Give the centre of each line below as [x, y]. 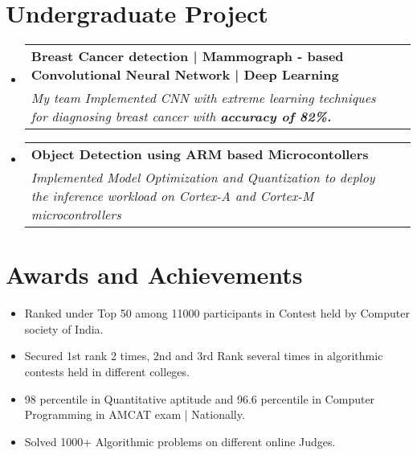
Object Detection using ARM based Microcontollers [200, 154]
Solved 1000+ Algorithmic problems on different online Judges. [180, 441]
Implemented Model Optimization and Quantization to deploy [203, 178]
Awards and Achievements [154, 275]
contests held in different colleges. [107, 372]
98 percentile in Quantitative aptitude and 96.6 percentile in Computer [200, 398]
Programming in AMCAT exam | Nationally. [135, 414]
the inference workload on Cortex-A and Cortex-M [172, 196]
